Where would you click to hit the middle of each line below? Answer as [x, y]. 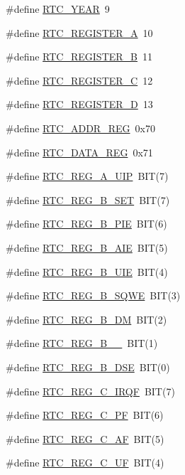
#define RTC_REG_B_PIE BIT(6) [86, 224]
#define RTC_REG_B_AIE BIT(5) [87, 247]
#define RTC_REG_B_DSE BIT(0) [88, 367]
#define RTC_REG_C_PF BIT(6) [85, 415]
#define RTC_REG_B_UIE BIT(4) [87, 271]
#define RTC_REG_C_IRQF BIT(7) [90, 391]
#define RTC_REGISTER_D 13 [79, 104]
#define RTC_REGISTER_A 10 [79, 32]
